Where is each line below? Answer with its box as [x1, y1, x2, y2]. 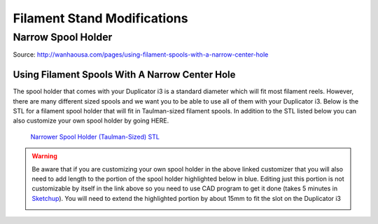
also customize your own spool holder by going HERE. [13, 116, 169, 125]
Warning [31, 152, 57, 160]
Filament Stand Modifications [13, 10, 188, 26]
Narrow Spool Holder [13, 31, 113, 43]
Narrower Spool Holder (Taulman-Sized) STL [30, 132, 160, 141]
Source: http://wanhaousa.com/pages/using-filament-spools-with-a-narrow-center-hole [13, 50, 269, 59]
